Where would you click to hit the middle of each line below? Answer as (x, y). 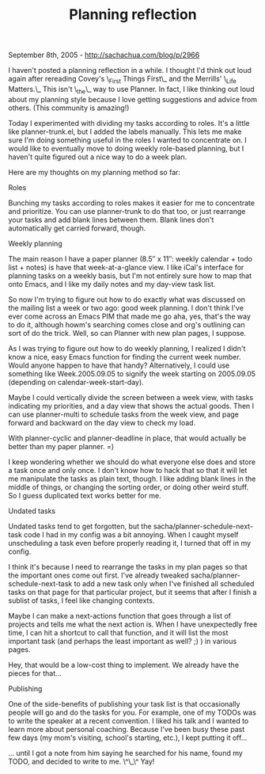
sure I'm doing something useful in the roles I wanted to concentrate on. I (127, 139)
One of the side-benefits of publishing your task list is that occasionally (124, 703)
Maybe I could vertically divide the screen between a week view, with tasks (131, 397)
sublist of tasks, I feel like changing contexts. (81, 601)
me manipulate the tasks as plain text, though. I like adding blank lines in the (132, 479)
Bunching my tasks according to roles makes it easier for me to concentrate (132, 203)
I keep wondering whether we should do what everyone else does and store (132, 462)
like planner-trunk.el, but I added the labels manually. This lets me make (125, 132)
